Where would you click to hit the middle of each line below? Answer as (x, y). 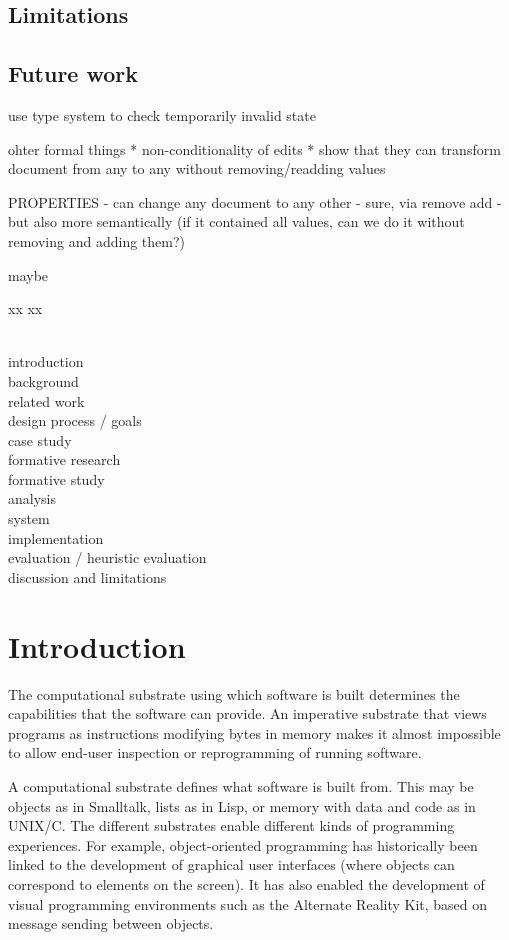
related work (46, 400)
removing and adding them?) (97, 240)
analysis (32, 498)
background (43, 380)
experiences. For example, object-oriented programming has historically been (243, 844)
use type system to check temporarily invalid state (162, 114)
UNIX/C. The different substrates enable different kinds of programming (231, 825)
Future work (73, 73)
